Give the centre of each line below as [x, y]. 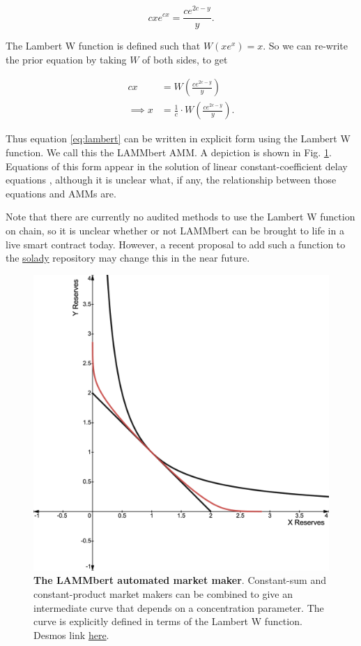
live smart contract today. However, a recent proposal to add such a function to [176, 244]
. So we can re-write [305, 46]
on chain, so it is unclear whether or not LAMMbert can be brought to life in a [175, 230]
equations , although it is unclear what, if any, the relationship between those [171, 180]
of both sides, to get [185, 59]
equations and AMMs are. [61, 193]
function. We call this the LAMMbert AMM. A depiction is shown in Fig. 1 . [169, 152]
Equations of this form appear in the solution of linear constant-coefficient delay [177, 166]
